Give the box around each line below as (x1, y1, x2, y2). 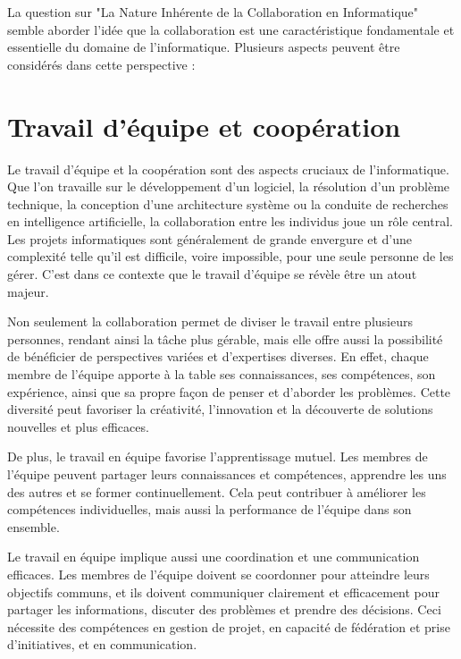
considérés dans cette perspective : (7, 55, 196, 73)
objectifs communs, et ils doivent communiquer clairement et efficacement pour (7, 582, 440, 601)
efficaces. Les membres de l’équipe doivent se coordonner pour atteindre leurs (7, 564, 430, 583)
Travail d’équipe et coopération (7, 107, 401, 144)
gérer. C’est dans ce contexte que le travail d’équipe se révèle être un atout (7, 265, 417, 283)
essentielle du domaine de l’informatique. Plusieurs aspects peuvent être (7, 38, 400, 56)
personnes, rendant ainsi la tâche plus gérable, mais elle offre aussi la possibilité (7, 329, 443, 348)
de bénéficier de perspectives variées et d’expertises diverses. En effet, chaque (7, 347, 429, 366)
